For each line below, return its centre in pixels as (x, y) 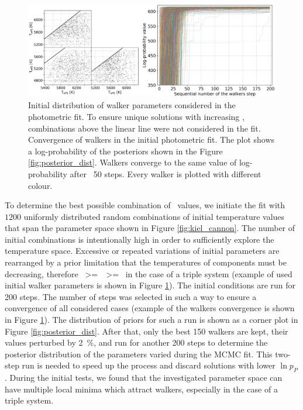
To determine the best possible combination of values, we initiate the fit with (145, 205)
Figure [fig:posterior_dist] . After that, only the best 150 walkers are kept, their (147, 331)
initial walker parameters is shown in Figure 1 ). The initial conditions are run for (150, 285)
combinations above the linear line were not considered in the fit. (144, 128)
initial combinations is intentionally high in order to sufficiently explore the (140, 239)
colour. (40, 185)
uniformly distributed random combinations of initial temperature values (154, 216)
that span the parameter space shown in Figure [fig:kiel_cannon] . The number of (150, 228)
